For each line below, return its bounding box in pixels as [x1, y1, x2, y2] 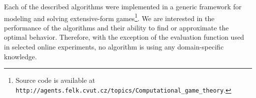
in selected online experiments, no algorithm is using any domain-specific [4, 42, 224, 52]
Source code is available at [15, 75, 96, 85]
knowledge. [4, 51, 37, 61]
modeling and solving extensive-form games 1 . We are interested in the [4, 11, 215, 23]
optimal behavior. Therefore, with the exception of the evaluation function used [4, 32, 244, 42]
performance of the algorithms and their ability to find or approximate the [4, 22, 229, 32]
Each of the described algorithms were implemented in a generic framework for [4, 1, 242, 11]
